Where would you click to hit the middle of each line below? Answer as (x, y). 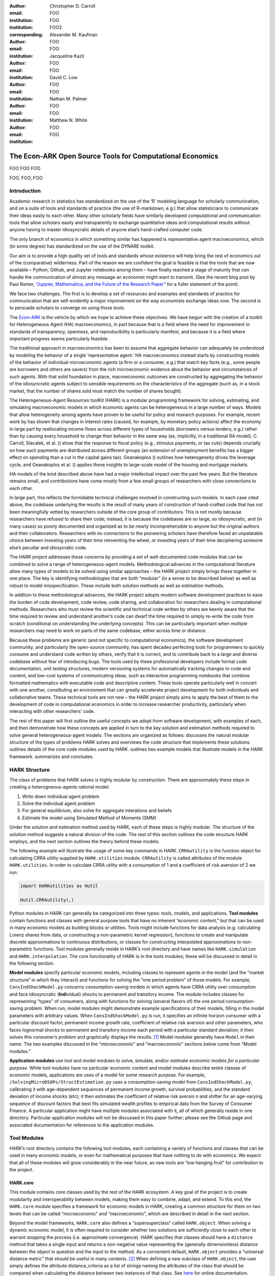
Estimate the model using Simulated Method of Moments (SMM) (89, 818)
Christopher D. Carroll (73, 6)
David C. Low (64, 77)
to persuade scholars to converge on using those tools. (67, 308)
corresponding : (26, 34)
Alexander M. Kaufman (74, 34)
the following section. (32, 963)
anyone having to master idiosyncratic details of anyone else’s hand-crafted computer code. (106, 230)
